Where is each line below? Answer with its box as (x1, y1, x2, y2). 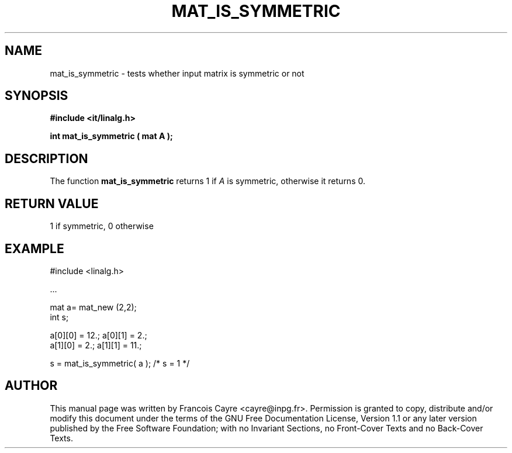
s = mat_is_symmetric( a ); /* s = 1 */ (50, 358, 190, 368)
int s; (50, 312, 69, 322)
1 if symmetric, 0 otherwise (50, 221, 154, 231)
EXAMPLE (5, 241, 64, 256)
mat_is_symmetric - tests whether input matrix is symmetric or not (50, 68, 305, 78)
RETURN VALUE (5, 196, 99, 211)
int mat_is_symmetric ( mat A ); (50, 131, 173, 141)
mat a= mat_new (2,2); (50, 302, 137, 312)
